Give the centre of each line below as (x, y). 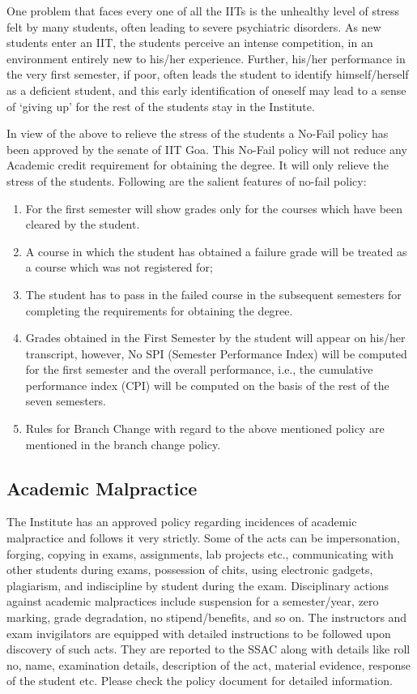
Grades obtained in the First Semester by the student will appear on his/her (215, 338)
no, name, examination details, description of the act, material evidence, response (208, 664)
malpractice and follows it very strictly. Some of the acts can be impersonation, (203, 538)
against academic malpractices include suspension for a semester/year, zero (193, 601)
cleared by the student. (83, 224)
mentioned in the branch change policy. (123, 444)
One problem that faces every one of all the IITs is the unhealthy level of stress (203, 11)
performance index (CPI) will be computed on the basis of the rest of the (207, 385)
